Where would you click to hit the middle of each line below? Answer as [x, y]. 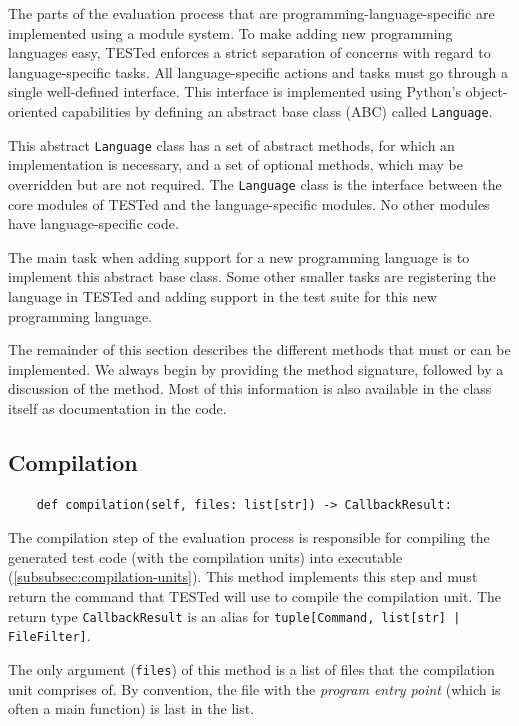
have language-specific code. [93, 223]
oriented [33, 110]
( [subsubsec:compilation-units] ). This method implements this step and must [243, 576]
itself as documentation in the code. [117, 407]
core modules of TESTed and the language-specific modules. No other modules [249, 203]
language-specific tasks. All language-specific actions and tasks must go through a [258, 71]
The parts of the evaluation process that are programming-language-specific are [251, 13]
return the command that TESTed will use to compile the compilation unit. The [255, 596]
